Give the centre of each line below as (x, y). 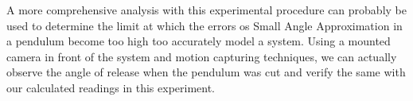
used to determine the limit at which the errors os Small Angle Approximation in (205, 25)
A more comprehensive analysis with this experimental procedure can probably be (206, 10)
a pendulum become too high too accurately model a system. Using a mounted (199, 41)
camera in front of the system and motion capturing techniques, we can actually (202, 56)
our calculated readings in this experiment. (111, 87)
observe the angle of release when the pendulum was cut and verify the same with (206, 72)
